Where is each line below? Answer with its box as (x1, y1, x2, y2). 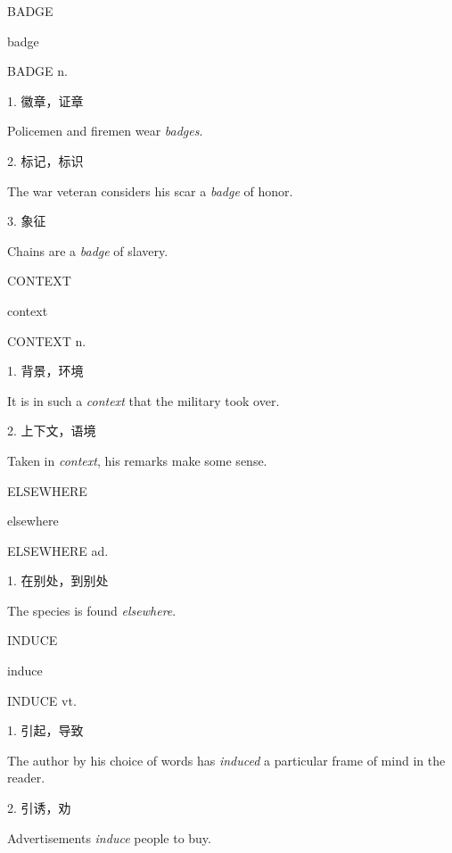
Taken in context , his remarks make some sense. (7, 451, 267, 469)
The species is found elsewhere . (7, 600, 177, 619)
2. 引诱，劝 (7, 799, 71, 817)
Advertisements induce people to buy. (7, 828, 211, 847)
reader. (7, 768, 45, 787)
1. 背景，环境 (7, 361, 84, 380)
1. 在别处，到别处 (7, 571, 109, 590)
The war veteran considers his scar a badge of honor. (7, 181, 293, 200)
